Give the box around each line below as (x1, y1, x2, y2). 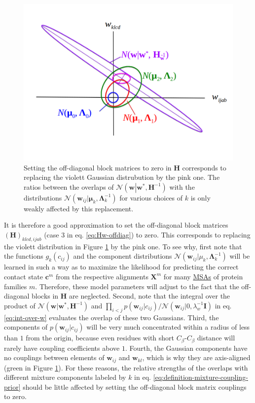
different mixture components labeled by (4, 372, 126, 382)
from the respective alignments (55, 271, 148, 281)
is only (190, 192, 211, 202)
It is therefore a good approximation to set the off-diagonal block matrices (4, 220, 228, 230)
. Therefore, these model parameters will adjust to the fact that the (35, 281, 239, 291)
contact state (4, 271, 43, 281)
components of (4, 322, 48, 332)
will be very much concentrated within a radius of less (86, 322, 250, 332)
